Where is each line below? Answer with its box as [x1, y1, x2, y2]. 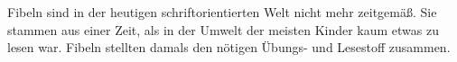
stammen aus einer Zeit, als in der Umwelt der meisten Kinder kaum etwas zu [7, 20, 440, 39]
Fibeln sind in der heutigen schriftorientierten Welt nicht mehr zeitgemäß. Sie [7, 3, 437, 21]
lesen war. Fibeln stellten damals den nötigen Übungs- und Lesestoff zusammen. [7, 38, 451, 57]
